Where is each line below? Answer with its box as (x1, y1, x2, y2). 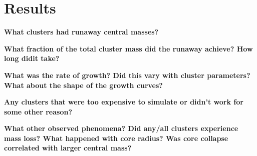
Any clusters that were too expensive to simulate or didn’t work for (4, 96, 243, 107)
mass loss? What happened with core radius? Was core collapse (4, 132, 228, 143)
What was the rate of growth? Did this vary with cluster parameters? (4, 69, 250, 80)
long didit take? (4, 53, 60, 63)
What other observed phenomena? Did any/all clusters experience (4, 123, 238, 133)
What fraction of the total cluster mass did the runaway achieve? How (4, 43, 253, 53)
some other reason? (4, 106, 72, 116)
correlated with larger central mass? (4, 142, 132, 153)
